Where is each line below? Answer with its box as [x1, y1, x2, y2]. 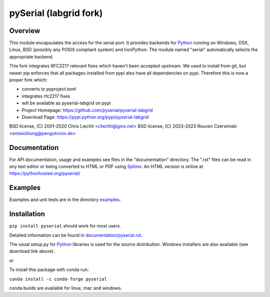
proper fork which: [9, 77, 47, 83]
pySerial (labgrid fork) [9, 7, 103, 18]
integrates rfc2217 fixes [21, 93, 70, 99]
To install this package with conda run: [9, 266, 89, 272]
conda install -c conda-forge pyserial [9, 276, 107, 282]
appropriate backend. [9, 53, 54, 59]
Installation [9, 210, 45, 218]
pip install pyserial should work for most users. [9, 223, 121, 229]
